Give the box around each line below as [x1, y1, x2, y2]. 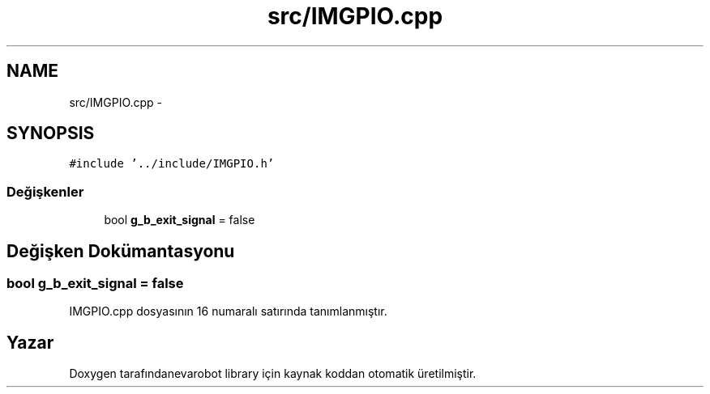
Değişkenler [6, 183, 84, 200]
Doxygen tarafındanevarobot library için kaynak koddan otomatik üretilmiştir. [69, 366, 477, 381]
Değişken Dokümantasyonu [6, 240, 235, 261]
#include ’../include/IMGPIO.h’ [69, 157, 275, 171]
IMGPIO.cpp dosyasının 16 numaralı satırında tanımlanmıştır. [69, 304, 387, 319]
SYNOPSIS [6, 123, 95, 144]
